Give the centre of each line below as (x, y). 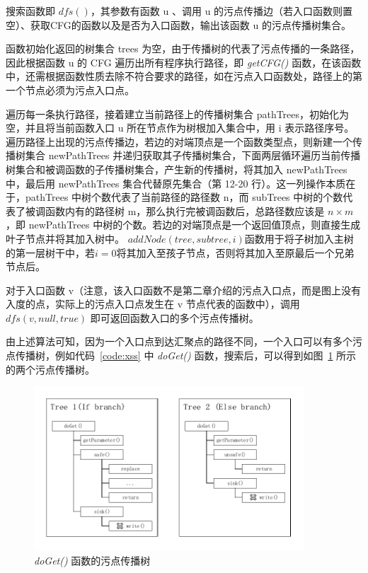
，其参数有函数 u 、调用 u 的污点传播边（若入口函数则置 (222, 11)
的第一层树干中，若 (50, 252)
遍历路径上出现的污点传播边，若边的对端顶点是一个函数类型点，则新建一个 (179, 141)
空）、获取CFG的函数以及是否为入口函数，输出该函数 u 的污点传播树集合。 (178, 24)
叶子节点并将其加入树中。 (65, 238)
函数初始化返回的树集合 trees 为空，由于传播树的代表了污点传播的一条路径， (183, 48)
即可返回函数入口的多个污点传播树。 (174, 317)
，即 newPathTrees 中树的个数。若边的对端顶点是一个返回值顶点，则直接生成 (183, 225)
